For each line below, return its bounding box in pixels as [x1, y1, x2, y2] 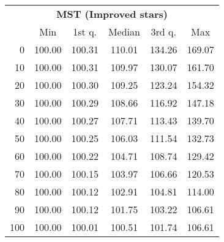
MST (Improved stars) [56, 7, 168, 21]
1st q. [73, 25, 97, 39]
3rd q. [151, 25, 176, 39]
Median [108, 25, 140, 39]
